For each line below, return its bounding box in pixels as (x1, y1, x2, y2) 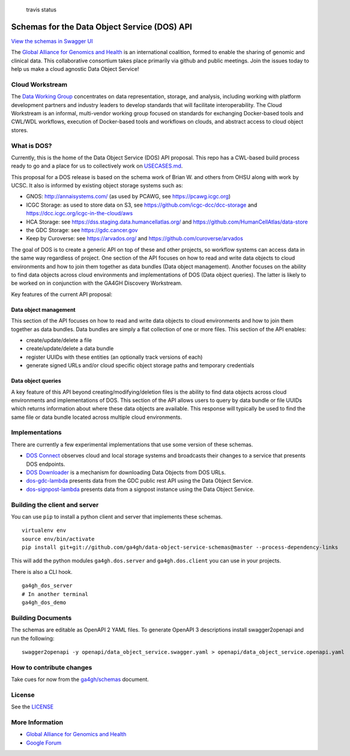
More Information (11, 718, 63, 727)
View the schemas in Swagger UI (11, 37, 93, 44)
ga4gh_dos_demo (22, 599, 67, 606)
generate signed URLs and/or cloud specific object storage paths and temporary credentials (26, 362, 255, 369)
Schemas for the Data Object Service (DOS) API (11, 22, 192, 32)
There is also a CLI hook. (11, 568, 73, 575)
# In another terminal (22, 591, 89, 597)
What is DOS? (11, 141, 52, 150)
